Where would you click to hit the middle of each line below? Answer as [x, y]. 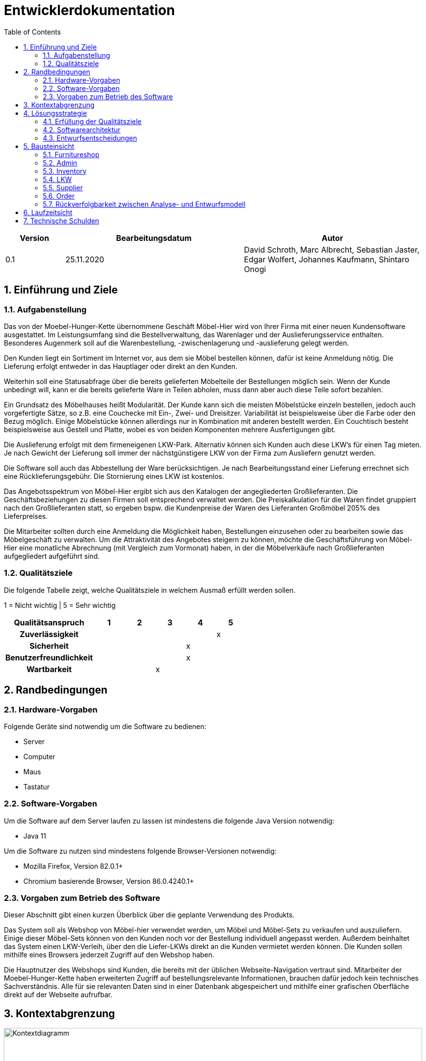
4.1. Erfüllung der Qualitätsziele [92, 121]
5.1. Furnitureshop [71, 154]
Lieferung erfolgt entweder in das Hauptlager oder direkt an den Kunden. [121, 366]
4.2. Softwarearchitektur [82, 129]
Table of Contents [33, 32]
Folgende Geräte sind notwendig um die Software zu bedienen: [105, 726]
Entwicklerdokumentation [89, 10]
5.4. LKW [57, 179]
